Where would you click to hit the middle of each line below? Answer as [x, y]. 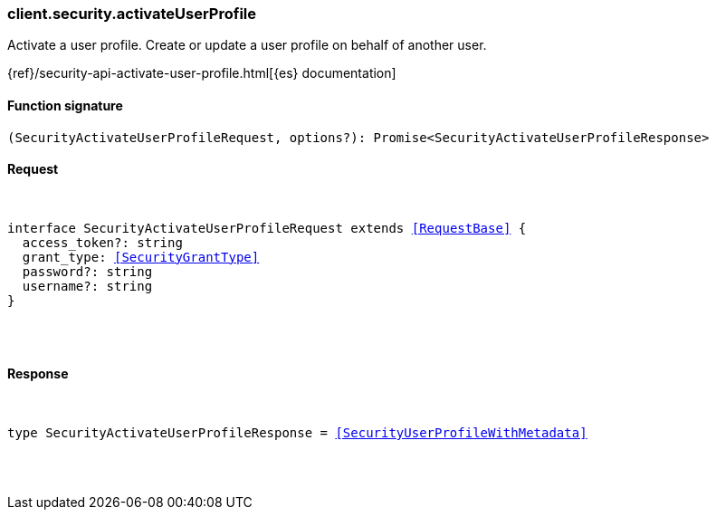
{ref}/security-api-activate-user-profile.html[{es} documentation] [202, 73]
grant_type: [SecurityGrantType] [141, 257]
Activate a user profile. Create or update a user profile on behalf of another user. [247, 45]
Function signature [65, 105]
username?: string [87, 286]
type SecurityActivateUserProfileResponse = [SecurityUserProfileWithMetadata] [297, 433]
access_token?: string [102, 242]
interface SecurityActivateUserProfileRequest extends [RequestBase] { [267, 228]
